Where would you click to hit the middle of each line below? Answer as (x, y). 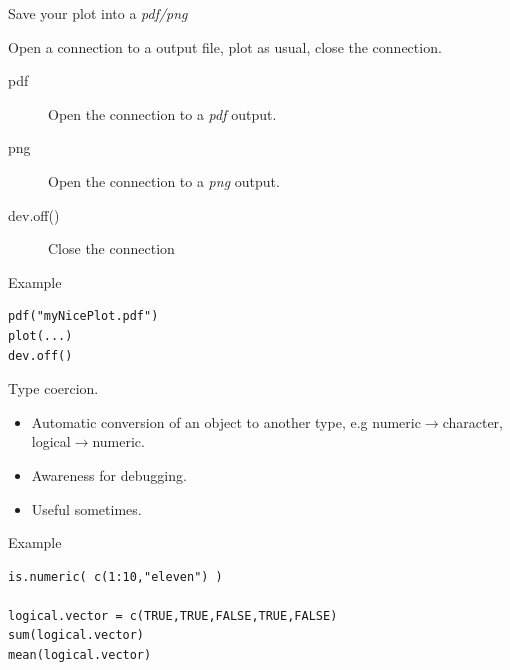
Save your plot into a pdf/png (98, 13)
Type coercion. (53, 388)
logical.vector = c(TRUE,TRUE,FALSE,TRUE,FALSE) (173, 615)
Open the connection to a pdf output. (162, 113)
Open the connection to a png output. (164, 180)
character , (472, 421)
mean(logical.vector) (80, 655)
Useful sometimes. (86, 508)
